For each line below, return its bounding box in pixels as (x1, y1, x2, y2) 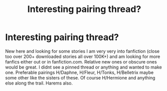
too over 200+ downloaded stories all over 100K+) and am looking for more (5, 53, 160, 59)
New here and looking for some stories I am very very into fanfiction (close (5, 48, 159, 54)
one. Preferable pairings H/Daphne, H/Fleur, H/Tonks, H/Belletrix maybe (5, 69, 154, 75)
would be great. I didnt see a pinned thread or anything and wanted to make (5, 64, 162, 70)
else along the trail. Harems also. (5, 80, 73, 86)
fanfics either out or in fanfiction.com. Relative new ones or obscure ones (5, 58, 157, 64)
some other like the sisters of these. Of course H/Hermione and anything (5, 74, 155, 80)
